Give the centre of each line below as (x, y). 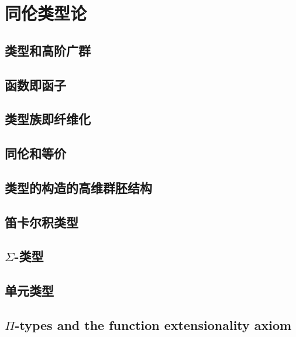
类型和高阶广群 (48, 50)
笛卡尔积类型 (42, 222)
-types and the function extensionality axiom (153, 325)
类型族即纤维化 (48, 119)
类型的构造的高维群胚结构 (78, 187)
